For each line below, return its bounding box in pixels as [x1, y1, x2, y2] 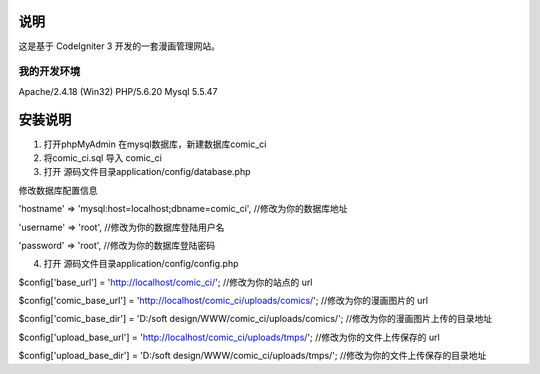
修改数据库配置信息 [18, 184, 98, 196]
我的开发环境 [18, 65, 81, 79]
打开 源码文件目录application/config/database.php [43, 166, 251, 178]
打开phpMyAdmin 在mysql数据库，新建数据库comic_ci [43, 138, 267, 150]
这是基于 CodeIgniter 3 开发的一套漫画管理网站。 [18, 40, 220, 52]
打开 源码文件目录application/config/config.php [43, 258, 239, 270]
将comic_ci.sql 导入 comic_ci [43, 151, 162, 164]
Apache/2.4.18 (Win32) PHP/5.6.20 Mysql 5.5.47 [18, 85, 218, 97]
